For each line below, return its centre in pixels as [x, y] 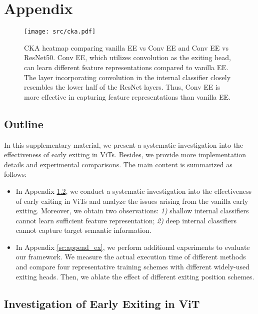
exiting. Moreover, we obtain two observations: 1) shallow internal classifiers [132, 211]
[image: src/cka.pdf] [60, 32]
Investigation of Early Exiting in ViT [102, 303]
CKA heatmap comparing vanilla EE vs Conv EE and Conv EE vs [126, 47]
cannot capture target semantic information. [83, 230]
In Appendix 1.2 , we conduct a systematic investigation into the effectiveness [134, 191]
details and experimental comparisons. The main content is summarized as [118, 164]
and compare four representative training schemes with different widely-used [132, 267]
